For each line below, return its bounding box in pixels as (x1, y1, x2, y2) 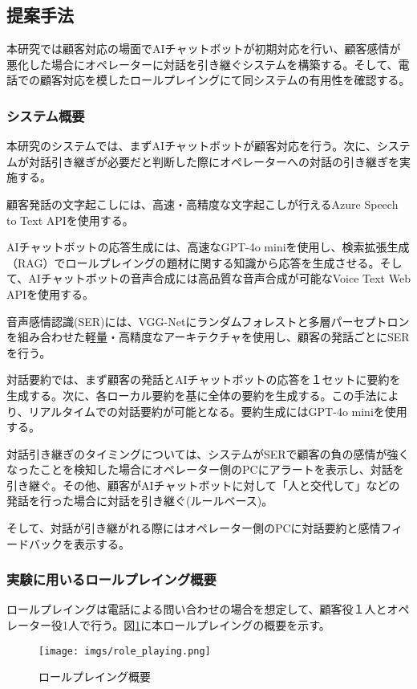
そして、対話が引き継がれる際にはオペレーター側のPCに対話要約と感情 (6, 520, 381, 536)
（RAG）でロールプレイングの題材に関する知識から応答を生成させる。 (6, 254, 380, 271)
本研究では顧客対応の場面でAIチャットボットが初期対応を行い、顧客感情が (6, 40, 401, 57)
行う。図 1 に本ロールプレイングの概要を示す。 (90, 617, 330, 634)
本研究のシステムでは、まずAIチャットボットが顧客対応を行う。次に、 (6, 137, 377, 154)
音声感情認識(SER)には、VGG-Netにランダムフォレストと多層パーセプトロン (6, 312, 410, 329)
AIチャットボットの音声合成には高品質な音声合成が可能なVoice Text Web (28, 270, 411, 287)
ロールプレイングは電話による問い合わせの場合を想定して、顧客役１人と (6, 601, 387, 618)
